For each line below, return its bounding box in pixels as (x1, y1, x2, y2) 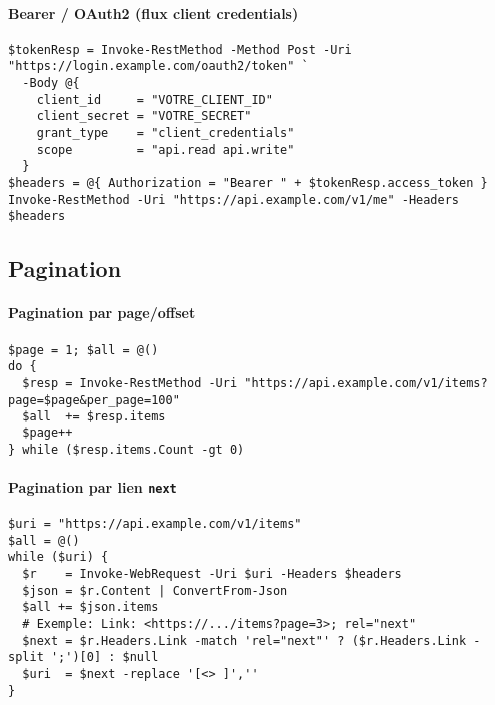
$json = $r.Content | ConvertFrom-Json (22, 583, 288, 598)
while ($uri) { (8, 550, 109, 565)
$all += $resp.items (22, 409, 166, 424)
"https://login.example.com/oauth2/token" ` (8, 59, 309, 74)
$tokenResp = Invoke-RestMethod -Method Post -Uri (8, 42, 352, 57)
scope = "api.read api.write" (36, 142, 295, 157)
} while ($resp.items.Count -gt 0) (8, 442, 245, 457)
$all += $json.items (22, 600, 159, 615)
